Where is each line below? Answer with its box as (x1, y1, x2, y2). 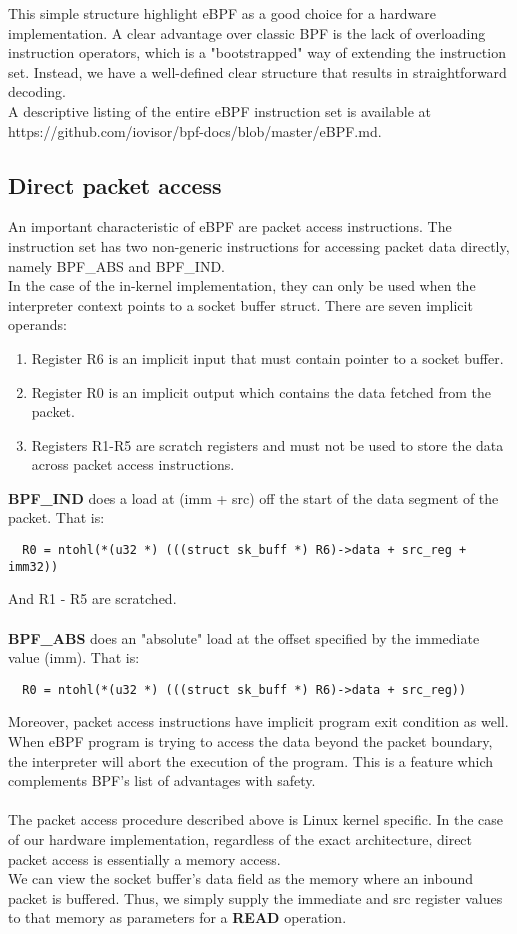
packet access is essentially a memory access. (8, 848, 281, 869)
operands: (8, 314, 67, 335)
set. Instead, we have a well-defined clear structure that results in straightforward (8, 61, 507, 82)
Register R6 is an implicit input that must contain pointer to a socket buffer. (31, 347, 504, 368)
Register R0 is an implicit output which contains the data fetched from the (31, 381, 491, 402)
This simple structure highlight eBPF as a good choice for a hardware (8, 3, 437, 23)
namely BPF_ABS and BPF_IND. (8, 255, 226, 276)
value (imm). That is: (8, 647, 140, 668)
